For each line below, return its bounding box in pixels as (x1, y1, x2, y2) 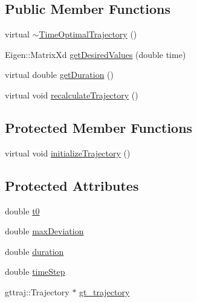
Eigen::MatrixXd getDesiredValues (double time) (5, 48, 186, 60)
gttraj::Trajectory (5, 285, 69, 298)
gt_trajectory (79, 285, 130, 298)
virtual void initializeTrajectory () (5, 146, 131, 159)
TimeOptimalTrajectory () (39, 28, 137, 40)
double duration (5, 245, 64, 257)
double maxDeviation (5, 225, 84, 237)
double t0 (5, 204, 40, 217)
